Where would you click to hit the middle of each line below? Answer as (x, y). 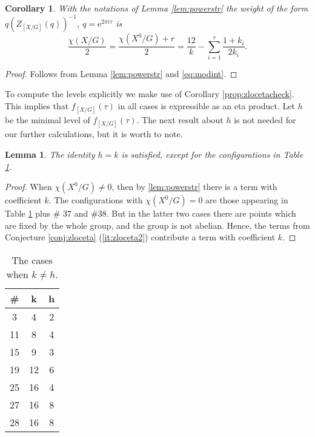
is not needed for (265, 120)
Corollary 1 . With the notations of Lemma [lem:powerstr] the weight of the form (157, 8)
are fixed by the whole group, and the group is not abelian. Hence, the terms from (157, 225)
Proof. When (28, 187)
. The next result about (180, 120)
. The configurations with (96, 200)
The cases (32, 260)
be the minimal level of (48, 120)
